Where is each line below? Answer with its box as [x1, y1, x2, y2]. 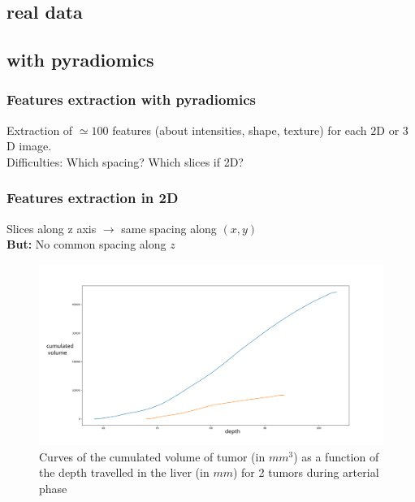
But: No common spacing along [6, 236, 166, 253]
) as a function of [293, 448, 379, 465]
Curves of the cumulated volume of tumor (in [39, 448, 266, 465]
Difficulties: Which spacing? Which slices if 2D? [6, 153, 244, 170]
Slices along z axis [6, 219, 97, 236]
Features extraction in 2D [6, 188, 179, 208]
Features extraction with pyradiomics [6, 89, 257, 110]
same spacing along [121, 219, 217, 236]
